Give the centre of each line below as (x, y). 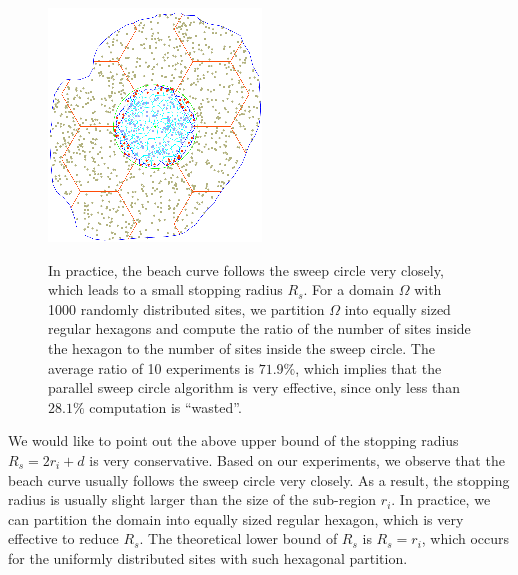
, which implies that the (368, 367)
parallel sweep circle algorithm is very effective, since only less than (254, 387)
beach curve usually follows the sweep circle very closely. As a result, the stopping (259, 479)
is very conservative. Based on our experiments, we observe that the (297, 459)
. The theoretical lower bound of (238, 538)
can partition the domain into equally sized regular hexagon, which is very (236, 518)
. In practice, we (441, 499)
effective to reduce (63, 538)
